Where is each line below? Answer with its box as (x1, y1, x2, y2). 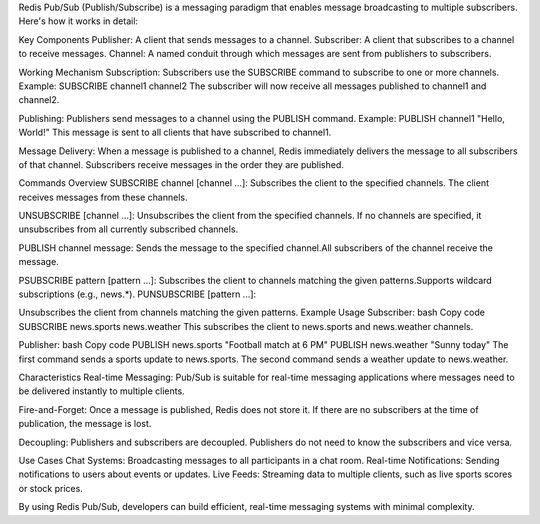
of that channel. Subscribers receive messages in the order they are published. (18, 158, 345, 170)
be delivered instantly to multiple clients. (18, 385, 185, 397)
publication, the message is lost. (18, 418, 152, 430)
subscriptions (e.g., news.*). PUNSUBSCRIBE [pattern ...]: (18, 288, 257, 300)
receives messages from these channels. (18, 191, 188, 203)
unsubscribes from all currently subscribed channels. (18, 223, 239, 235)
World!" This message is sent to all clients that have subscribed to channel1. (18, 126, 332, 139)
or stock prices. (18, 482, 84, 494)
